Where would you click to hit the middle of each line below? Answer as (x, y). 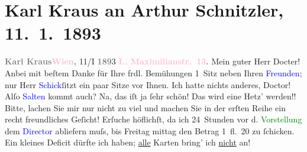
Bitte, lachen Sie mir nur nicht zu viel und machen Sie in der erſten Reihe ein (145, 107)
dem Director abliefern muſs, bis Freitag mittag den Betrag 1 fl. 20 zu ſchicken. (150, 130)
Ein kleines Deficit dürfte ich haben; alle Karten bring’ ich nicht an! (128, 142)
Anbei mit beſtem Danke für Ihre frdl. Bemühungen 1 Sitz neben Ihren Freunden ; (153, 72)
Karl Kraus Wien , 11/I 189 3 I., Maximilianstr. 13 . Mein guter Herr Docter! (153, 61)
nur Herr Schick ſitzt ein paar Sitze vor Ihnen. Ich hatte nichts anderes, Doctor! (148, 84)
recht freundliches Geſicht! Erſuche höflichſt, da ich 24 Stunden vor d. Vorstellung (153, 119)
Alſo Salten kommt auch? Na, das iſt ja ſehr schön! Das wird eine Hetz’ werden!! (151, 96)
